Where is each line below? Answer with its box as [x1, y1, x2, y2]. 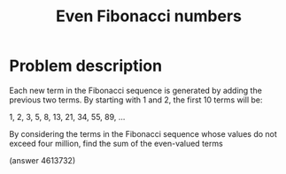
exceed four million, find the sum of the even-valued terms [9, 138, 223, 148]
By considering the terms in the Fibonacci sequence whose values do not [9, 128, 277, 139]
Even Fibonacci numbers [56, 6, 242, 26]
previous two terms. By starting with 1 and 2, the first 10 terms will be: [9, 95, 263, 105]
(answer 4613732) [9, 155, 76, 165]
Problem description [9, 56, 162, 76]
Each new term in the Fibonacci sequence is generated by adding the [9, 85, 263, 95]
